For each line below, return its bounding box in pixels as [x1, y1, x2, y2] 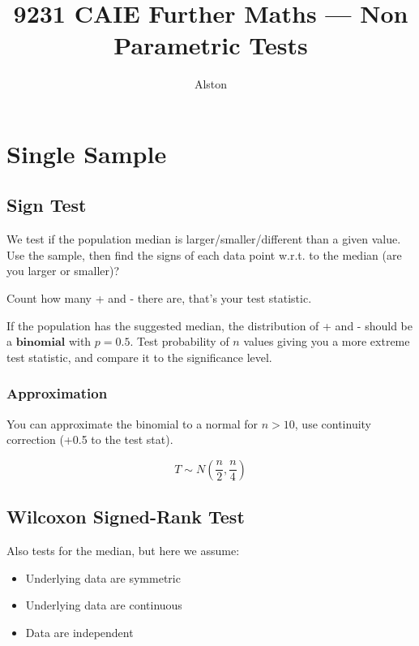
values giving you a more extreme [243, 333, 410, 350]
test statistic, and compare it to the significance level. [6, 348, 272, 365]
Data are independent [25, 623, 134, 640]
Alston [194, 75, 228, 93]
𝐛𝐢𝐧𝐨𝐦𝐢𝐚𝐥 [15, 337, 66, 349]
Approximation [6, 383, 108, 403]
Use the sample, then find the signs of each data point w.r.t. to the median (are [6, 246, 402, 263]
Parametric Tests [113, 28, 308, 62]
